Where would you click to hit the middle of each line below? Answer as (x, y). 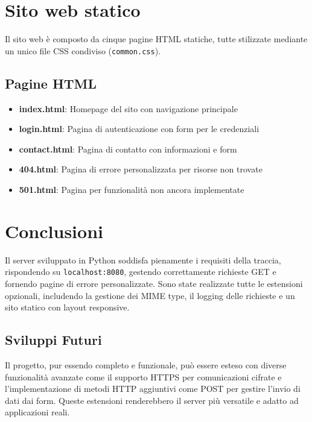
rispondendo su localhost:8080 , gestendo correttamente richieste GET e (141, 272)
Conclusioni (54, 231)
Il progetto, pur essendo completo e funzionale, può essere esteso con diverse (146, 364)
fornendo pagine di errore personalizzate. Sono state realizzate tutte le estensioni (154, 283)
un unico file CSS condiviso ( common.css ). (83, 50)
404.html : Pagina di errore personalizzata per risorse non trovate (141, 169)
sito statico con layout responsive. (67, 307)
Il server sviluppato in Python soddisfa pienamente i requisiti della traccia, (143, 260)
